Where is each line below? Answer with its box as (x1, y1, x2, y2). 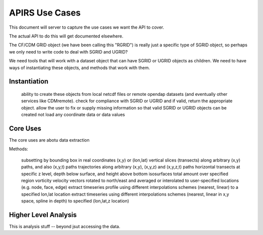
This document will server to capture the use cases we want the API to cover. (9, 24, 164, 30)
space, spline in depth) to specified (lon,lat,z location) (21, 198, 129, 204)
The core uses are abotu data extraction (9, 137, 90, 143)
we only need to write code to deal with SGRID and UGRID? (9, 49, 128, 54)
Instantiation (9, 77, 49, 86)
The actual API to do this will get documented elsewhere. (9, 33, 124, 39)
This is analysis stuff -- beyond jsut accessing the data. (9, 224, 120, 230)
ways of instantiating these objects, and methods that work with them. (9, 65, 150, 71)
